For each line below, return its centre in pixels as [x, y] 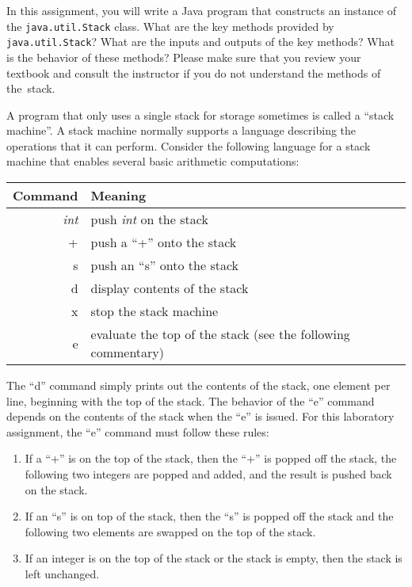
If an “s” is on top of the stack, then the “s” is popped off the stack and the [209, 516]
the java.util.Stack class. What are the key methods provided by [170, 26]
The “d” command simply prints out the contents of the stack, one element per [198, 385]
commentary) [128, 353]
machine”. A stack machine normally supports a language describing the [181, 130]
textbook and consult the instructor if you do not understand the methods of [194, 72]
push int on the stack [149, 219]
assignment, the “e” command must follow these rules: [138, 431]
